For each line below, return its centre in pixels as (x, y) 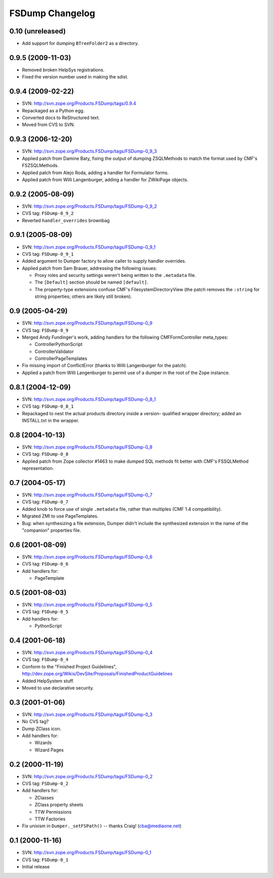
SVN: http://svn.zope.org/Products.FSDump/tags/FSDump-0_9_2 (89, 206)
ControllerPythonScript (59, 344)
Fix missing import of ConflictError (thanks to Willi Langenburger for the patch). (104, 366)
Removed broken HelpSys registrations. (63, 70)
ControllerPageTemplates (61, 358)
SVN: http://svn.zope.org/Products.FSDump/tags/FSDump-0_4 (87, 652)
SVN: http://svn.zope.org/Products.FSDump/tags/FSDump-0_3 (87, 714)
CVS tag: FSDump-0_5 (45, 612)
